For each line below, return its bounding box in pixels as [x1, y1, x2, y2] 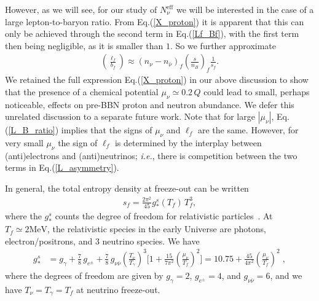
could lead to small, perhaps [203, 85, 310, 98]
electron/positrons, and [5, 234, 93, 247]
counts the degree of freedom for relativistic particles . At [55, 209, 273, 222]
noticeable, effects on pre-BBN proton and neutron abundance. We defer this [5, 98, 294, 111]
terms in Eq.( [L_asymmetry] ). [5, 161, 119, 174]
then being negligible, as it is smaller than [5, 39, 163, 52]
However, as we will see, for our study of [5, 3, 157, 15]
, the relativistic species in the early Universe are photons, [47, 222, 266, 235]
